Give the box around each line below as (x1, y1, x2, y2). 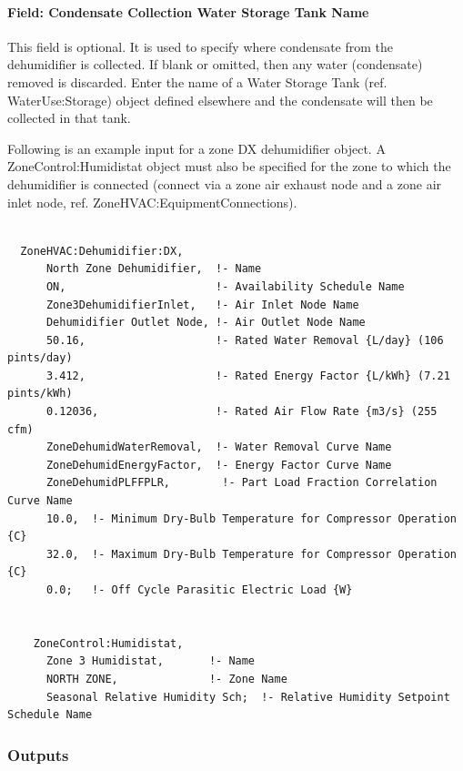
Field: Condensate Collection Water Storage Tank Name (7, 2, 369, 21)
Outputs (7, 743, 69, 766)
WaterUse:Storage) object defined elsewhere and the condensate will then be (7, 90, 433, 109)
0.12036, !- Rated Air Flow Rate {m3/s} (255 (45, 405, 438, 419)
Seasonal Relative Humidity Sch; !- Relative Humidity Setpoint (45, 690, 450, 704)
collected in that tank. (7, 108, 131, 127)
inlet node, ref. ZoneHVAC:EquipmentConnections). (7, 192, 297, 211)
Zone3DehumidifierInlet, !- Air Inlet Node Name (45, 298, 359, 311)
